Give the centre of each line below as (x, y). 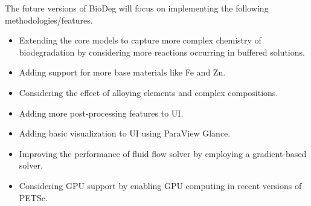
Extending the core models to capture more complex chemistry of (140, 40)
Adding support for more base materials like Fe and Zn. (122, 72)
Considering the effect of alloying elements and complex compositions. (149, 92)
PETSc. (33, 197)
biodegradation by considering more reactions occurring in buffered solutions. (162, 52)
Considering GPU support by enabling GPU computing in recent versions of (160, 185)
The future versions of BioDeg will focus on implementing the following (137, 8)
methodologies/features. (49, 20)
